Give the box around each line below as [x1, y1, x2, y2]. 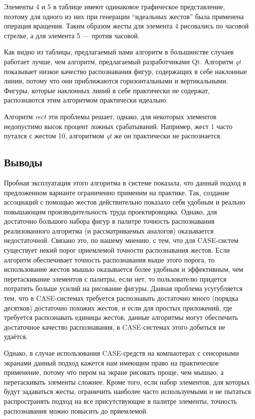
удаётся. [4, 331, 28, 341]
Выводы [4, 155, 43, 170]
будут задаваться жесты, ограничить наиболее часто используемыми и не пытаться [4, 386, 251, 396]
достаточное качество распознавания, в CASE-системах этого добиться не [4, 321, 226, 332]
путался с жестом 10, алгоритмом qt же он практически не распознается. [4, 131, 222, 141]
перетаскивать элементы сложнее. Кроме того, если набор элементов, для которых [4, 376, 250, 387]
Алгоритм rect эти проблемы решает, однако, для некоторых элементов [4, 111, 217, 121]
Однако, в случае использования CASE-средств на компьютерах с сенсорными [4, 348, 239, 358]
